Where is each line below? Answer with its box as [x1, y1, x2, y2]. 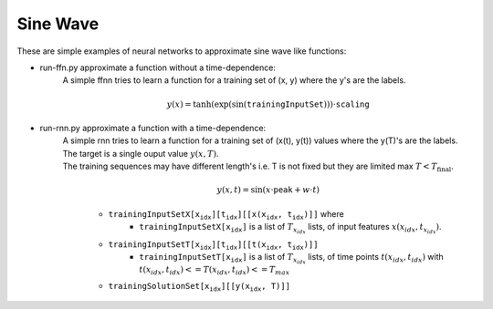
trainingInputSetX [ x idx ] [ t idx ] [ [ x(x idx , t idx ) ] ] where [108, 208, 344, 221]
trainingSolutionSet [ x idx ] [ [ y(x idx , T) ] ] [108, 281, 291, 294]
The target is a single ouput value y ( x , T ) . [62, 148, 219, 159]
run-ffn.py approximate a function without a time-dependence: [39, 62, 276, 73]
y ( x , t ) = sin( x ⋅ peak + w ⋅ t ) [216, 185, 320, 195]
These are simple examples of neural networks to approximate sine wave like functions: [16, 46, 347, 57]
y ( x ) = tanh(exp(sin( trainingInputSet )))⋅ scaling [166, 98, 370, 109]
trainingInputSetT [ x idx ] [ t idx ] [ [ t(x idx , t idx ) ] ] [108, 240, 319, 252]
